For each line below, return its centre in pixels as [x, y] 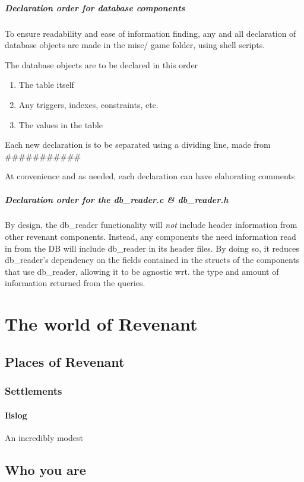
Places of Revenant [65, 361]
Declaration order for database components [95, 7]
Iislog [16, 415]
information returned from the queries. [75, 283]
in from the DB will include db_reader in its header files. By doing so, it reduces [152, 248]
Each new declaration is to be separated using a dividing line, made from [138, 145]
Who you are [45, 469]
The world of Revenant [101, 324]
